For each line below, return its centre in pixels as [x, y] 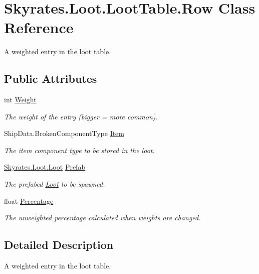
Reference [39, 27]
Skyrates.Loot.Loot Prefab [45, 167]
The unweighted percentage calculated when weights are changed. [102, 218]
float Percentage [29, 200]
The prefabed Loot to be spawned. [55, 184]
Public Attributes [51, 79]
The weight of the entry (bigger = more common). [81, 116]
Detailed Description [59, 245]
